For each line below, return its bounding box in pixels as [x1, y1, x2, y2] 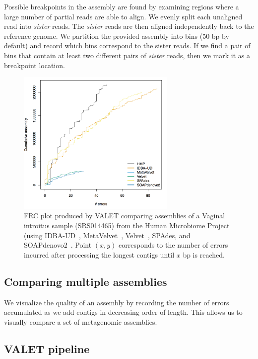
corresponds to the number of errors [119, 240, 228, 250]
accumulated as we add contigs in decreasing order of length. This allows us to [4, 307, 243, 317]
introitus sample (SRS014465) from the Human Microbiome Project [24, 220, 230, 230]
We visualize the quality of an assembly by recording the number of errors [4, 297, 229, 307]
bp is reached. [183, 249, 225, 260]
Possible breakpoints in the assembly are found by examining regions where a [4, 1, 239, 11]
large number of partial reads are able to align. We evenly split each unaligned [4, 11, 243, 21]
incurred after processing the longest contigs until [24, 249, 175, 260]
